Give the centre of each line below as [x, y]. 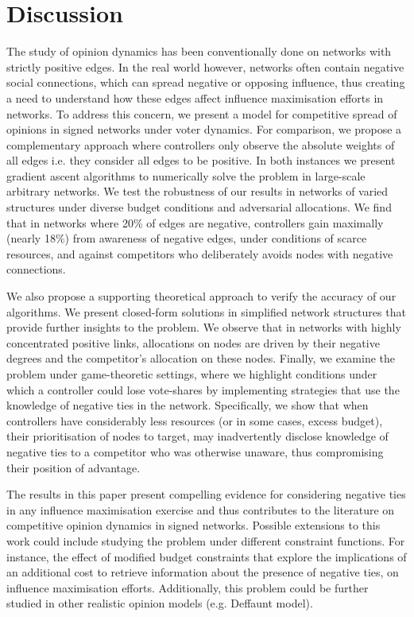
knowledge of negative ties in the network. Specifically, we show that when [188, 405]
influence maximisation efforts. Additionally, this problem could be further [188, 587]
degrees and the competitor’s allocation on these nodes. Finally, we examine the [201, 358]
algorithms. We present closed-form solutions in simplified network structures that [206, 311]
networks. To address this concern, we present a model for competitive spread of [202, 113]
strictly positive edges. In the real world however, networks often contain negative [205, 66]
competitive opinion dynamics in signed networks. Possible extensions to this [193, 525]
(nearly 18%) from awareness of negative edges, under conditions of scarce [187, 238]
